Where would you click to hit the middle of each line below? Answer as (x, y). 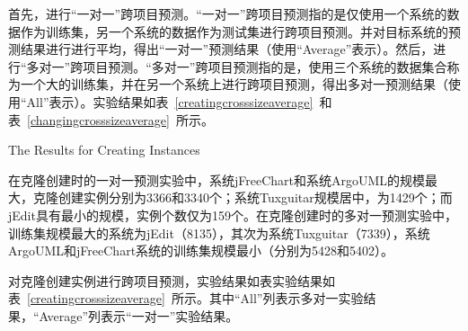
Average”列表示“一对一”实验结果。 (139, 315)
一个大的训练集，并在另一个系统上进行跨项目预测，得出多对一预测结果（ (234, 84)
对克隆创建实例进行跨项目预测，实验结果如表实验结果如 (172, 280)
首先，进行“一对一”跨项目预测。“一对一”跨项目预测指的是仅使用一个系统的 (228, 13)
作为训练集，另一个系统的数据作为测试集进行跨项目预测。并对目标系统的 (234, 31)
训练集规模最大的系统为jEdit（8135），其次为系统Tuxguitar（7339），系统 (219, 233)
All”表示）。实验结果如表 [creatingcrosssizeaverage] (170, 101)
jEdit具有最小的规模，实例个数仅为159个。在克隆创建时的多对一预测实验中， (233, 215)
